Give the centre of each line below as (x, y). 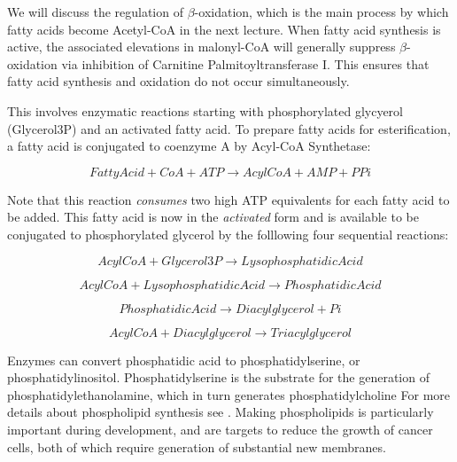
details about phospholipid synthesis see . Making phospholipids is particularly (221, 412)
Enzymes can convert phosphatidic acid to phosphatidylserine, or (184, 360)
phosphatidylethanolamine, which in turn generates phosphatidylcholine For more (228, 394)
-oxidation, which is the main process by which (321, 12)
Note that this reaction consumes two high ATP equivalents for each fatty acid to (228, 199)
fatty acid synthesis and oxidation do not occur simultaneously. (178, 81)
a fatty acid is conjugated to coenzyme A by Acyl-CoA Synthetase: (189, 146)
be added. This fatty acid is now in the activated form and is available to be (213, 217)
